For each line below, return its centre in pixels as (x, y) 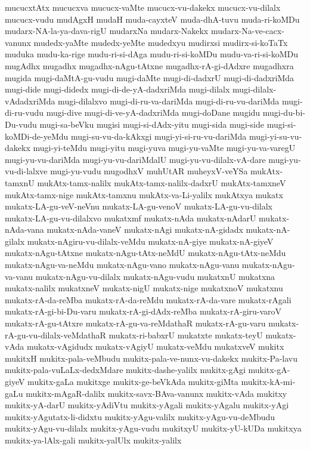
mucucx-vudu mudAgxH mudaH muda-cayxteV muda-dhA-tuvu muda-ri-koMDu (152, 19)
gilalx (15, 241)
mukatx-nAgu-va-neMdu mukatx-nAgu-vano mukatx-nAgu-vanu (122, 265)
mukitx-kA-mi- (268, 381)
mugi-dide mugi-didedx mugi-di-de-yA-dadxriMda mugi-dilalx (117, 89)
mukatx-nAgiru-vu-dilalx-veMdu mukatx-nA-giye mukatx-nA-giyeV (150, 241)
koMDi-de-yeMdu (37, 136)
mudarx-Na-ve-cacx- (247, 31)
